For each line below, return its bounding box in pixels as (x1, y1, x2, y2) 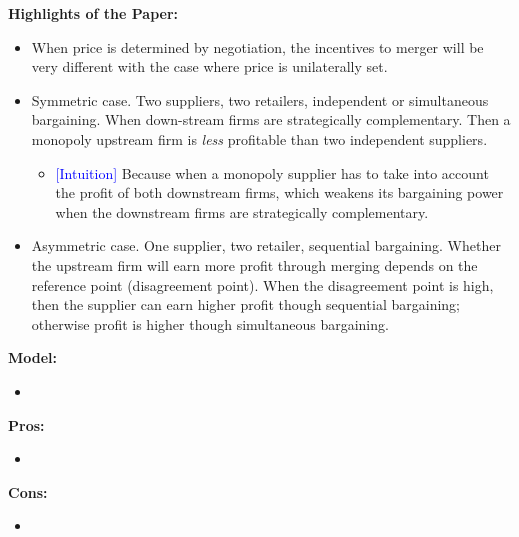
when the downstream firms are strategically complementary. (55, 201, 429, 222)
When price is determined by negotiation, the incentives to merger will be (31, 36, 484, 57)
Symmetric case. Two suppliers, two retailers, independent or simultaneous (31, 89, 489, 110)
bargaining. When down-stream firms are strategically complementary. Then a (31, 109, 511, 130)
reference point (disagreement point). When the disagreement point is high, (31, 274, 494, 295)
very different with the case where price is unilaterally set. (31, 56, 388, 77)
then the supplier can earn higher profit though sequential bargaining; (31, 294, 460, 315)
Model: (8, 347, 58, 368)
